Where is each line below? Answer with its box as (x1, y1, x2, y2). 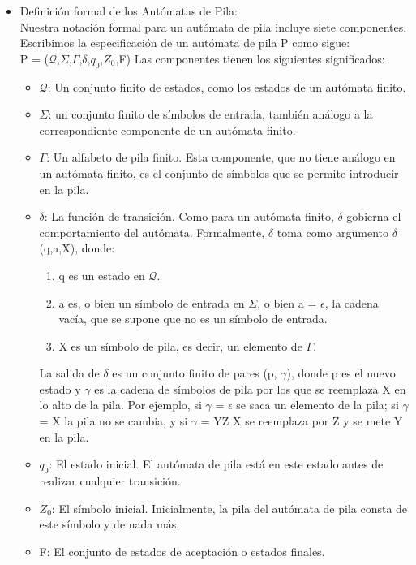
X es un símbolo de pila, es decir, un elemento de (58, 337, 302, 354)
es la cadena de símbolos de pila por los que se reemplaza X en (94, 380, 406, 397)
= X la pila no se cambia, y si (39, 412, 188, 429)
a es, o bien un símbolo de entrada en (58, 294, 245, 311)
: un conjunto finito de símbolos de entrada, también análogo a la (48, 106, 373, 123)
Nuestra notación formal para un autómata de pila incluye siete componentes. (19, 18, 407, 35)
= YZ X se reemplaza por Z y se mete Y (200, 412, 403, 429)
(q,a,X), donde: (39, 239, 115, 257)
